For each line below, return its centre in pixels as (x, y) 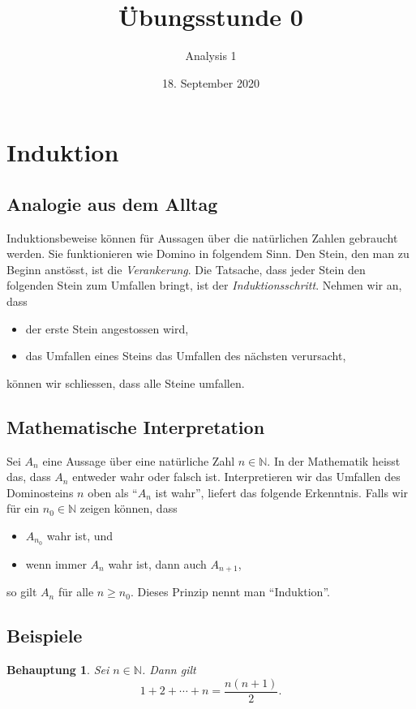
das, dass (29, 477)
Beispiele (45, 636)
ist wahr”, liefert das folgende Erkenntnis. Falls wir (282, 492)
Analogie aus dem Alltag (112, 203)
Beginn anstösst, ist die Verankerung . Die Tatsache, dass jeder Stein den (186, 269)
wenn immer (56, 563)
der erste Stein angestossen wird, (107, 328)
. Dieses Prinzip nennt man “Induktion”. (230, 592)
